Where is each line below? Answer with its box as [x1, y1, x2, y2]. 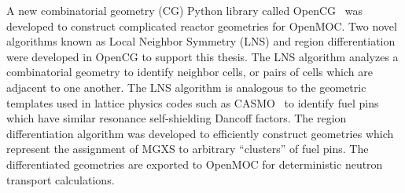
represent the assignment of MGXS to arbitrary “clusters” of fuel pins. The [6, 140, 369, 157]
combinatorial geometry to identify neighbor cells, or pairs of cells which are [6, 64, 373, 80]
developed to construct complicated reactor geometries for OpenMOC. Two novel [6, 17, 397, 34]
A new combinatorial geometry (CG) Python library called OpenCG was [6, 2, 363, 18]
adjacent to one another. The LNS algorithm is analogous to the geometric [6, 78, 366, 95]
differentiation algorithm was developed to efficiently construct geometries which [6, 125, 394, 141]
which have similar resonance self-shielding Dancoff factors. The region [6, 110, 347, 126]
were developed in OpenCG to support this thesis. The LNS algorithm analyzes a [6, 48, 399, 64]
